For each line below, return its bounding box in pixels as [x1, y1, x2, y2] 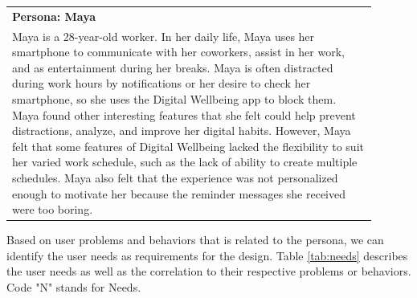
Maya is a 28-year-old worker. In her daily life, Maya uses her [12, 27, 315, 44]
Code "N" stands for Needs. [6, 279, 141, 295]
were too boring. [12, 201, 93, 218]
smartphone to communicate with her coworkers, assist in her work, [12, 43, 345, 60]
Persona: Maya [12, 7, 96, 24]
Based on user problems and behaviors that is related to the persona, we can [6, 231, 384, 248]
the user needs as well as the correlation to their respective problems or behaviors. [6, 263, 411, 280]
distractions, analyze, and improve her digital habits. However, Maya [12, 122, 351, 139]
